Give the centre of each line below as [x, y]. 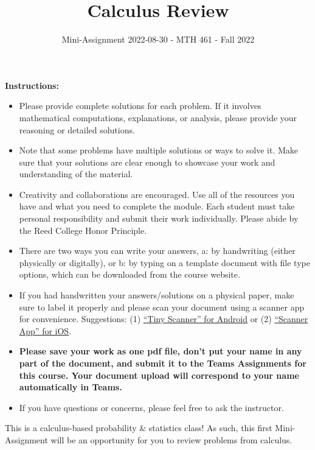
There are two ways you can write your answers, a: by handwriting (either [157, 251]
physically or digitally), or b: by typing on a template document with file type [164, 262]
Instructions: [32, 85]
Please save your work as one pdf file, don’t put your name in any [161, 351]
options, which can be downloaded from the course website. [130, 274]
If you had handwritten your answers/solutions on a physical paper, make [157, 295]
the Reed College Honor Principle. [83, 230]
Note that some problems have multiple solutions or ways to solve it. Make [159, 150]
